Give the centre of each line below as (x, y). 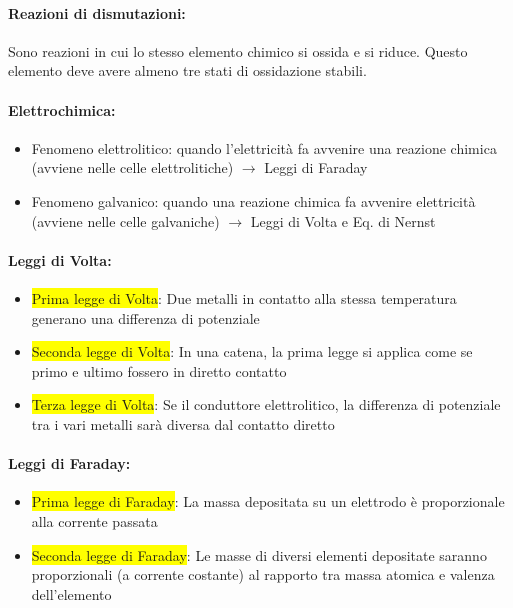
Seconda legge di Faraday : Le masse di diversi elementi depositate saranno (259, 554)
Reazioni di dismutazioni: (97, 12)
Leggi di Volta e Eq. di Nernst (343, 220)
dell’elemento (71, 593)
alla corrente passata (94, 520)
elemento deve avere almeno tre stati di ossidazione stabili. (187, 70)
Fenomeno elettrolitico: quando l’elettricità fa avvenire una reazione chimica (264, 147)
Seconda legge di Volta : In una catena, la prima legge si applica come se (252, 351)
